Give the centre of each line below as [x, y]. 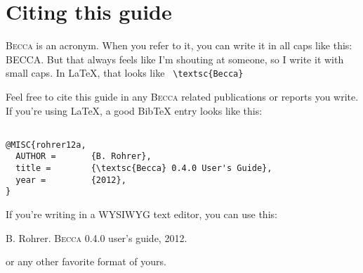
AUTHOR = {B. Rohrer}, [84, 157]
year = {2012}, [71, 180]
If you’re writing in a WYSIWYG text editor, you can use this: [141, 214]
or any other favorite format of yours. [86, 261]
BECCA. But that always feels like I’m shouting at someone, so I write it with [175, 59]
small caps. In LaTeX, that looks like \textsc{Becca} [125, 73]
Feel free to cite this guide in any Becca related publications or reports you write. [182, 96]
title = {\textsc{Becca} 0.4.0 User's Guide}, [144, 169]
